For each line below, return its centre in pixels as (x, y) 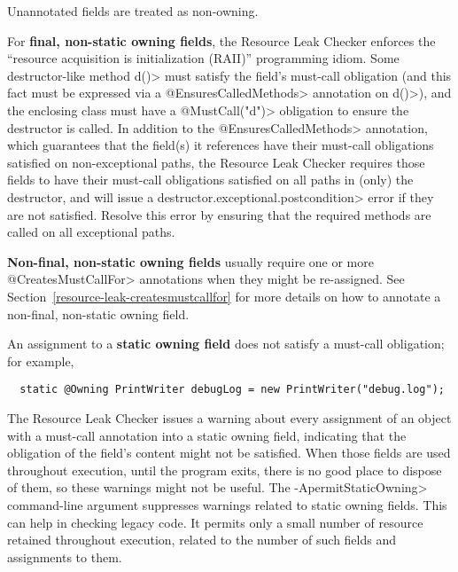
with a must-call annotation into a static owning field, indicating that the (207, 435)
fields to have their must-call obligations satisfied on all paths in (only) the (210, 180)
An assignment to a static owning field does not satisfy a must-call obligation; (226, 344)
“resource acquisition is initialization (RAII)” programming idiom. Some (203, 58)
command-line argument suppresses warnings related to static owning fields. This (227, 504)
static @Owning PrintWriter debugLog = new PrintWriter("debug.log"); (232, 390)
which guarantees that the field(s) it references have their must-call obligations (221, 145)
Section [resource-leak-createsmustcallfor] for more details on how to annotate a (224, 296)
